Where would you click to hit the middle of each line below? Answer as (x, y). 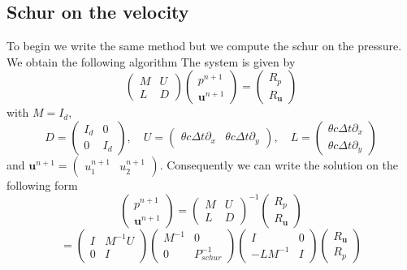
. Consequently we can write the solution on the (279, 164)
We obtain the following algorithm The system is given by (151, 61)
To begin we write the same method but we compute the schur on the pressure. (204, 46)
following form (42, 184)
